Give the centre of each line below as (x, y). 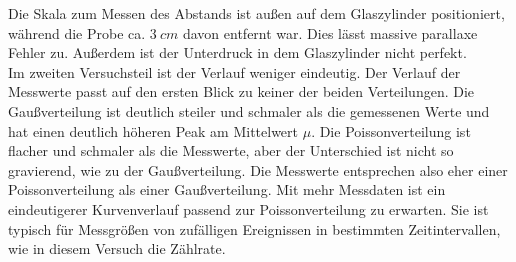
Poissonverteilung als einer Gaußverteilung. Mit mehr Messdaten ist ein (227, 189)
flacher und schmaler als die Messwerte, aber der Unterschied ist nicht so (231, 150)
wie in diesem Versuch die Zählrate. (117, 248)
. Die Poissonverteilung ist (391, 130)
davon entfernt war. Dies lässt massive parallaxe (330, 32)
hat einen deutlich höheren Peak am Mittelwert (153, 130)
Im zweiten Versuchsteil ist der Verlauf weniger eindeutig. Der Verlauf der (234, 71)
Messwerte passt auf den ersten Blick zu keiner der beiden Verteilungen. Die (241, 91)
